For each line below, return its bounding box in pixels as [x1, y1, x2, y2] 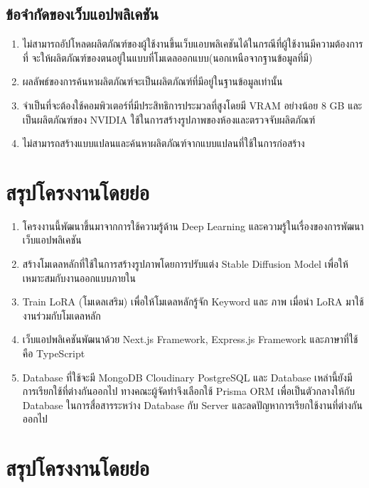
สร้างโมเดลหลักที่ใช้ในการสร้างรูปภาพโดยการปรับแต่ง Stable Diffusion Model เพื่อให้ [22, 256, 348, 271]
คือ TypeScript [22, 346, 85, 361]
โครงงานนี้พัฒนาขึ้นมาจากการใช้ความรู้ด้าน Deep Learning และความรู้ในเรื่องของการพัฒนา [22, 218, 364, 233]
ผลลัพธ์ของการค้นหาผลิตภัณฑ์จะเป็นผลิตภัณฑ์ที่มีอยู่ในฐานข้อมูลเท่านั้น [22, 74, 283, 89]
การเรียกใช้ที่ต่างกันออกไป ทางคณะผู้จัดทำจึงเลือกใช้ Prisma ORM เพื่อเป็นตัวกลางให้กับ [22, 384, 355, 398]
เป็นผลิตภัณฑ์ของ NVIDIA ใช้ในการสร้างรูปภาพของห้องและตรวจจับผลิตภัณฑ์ [22, 112, 316, 126]
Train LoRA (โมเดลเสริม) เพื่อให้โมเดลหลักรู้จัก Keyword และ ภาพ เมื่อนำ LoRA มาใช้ [22, 294, 364, 309]
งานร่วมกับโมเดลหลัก [22, 308, 101, 322]
